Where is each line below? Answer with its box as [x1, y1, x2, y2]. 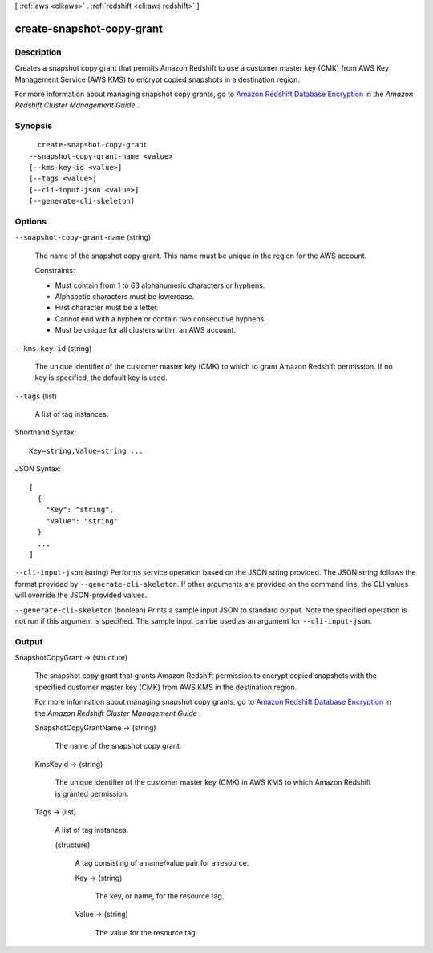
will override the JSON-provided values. [14, 590, 148, 600]
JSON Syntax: [14, 464, 62, 474]
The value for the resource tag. [95, 927, 198, 937]
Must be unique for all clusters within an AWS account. [55, 325, 236, 335]
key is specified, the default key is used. [34, 373, 168, 382]
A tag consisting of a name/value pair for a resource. [75, 858, 249, 868]
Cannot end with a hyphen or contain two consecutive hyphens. [55, 313, 266, 324]
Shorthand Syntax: [14, 427, 76, 437]
